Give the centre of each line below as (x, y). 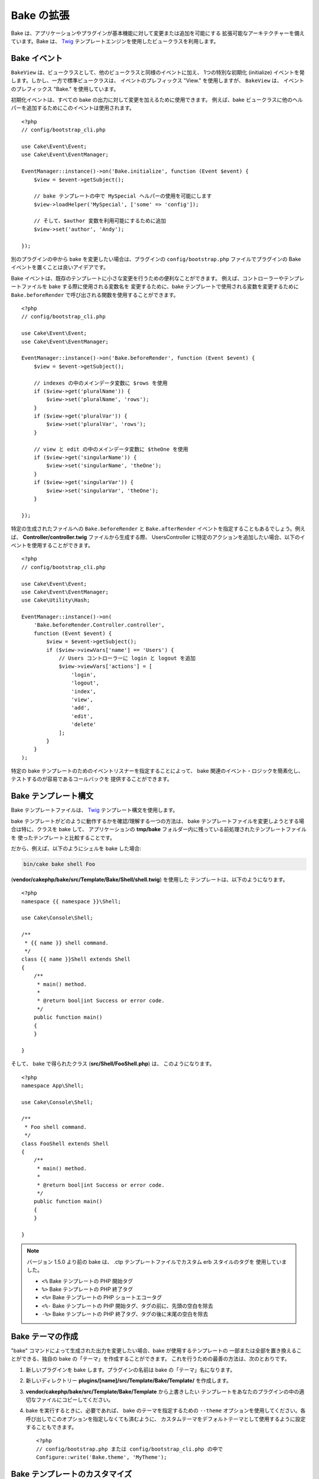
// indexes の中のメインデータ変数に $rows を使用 (100, 383)
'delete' (84, 724)
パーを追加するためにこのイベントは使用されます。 (73, 108)
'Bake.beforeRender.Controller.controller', (99, 625)
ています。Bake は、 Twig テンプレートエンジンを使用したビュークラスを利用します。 (115, 41)
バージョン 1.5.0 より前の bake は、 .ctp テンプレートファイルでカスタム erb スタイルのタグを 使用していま (157, 1262)
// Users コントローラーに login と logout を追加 (127, 658)
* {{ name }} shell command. (67, 943)
